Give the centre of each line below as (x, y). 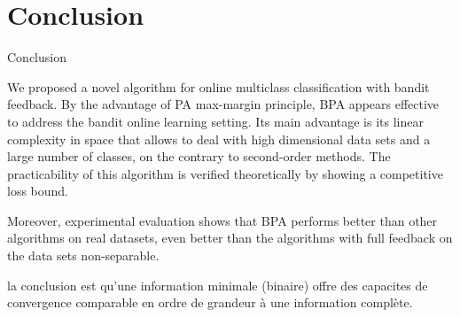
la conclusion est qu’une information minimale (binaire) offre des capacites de (218, 285)
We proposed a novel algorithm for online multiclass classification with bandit (218, 86)
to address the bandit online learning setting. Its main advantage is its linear (215, 121)
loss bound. (38, 191)
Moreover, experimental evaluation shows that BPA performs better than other (222, 220)
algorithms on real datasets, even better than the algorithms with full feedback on (230, 238)
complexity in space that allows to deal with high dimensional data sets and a (219, 139)
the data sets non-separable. (83, 255)
